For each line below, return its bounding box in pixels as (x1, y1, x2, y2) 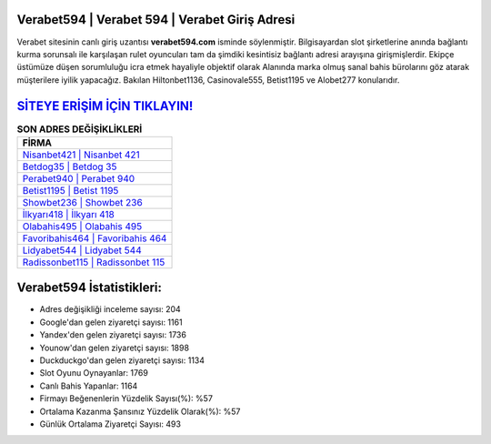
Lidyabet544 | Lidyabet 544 (22, 244, 142, 257)
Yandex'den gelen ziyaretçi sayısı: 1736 (39, 329, 186, 340)
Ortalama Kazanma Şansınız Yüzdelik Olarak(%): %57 (39, 406, 241, 417)
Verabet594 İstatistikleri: (16, 280, 163, 296)
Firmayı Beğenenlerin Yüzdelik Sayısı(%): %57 (39, 393, 214, 404)
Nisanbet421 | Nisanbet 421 (22, 148, 140, 161)
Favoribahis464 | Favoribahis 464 (22, 232, 167, 245)
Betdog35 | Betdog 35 (22, 160, 117, 173)
